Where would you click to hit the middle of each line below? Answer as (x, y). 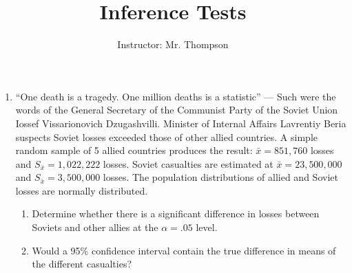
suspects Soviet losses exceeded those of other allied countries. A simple (166, 136)
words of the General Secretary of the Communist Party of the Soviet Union (177, 110)
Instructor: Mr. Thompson (173, 44)
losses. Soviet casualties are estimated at (188, 163)
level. (207, 227)
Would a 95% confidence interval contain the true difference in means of (184, 250)
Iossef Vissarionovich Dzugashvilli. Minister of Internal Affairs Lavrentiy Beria (181, 123)
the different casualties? (82, 264)
